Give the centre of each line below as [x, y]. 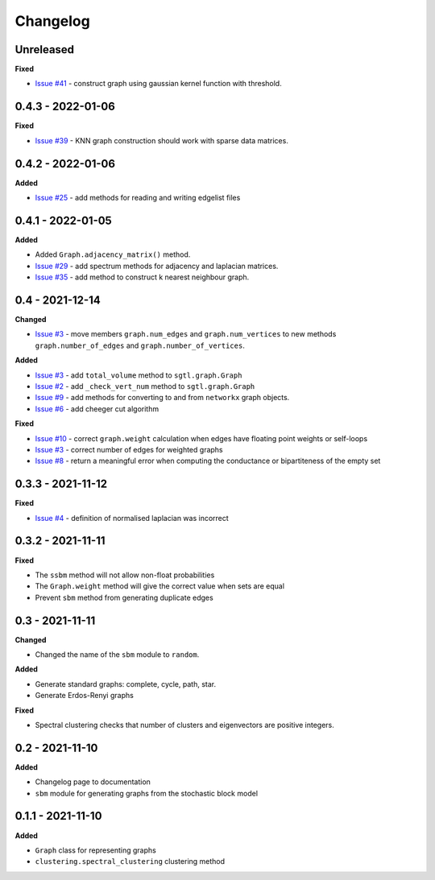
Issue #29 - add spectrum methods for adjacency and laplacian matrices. [157, 266]
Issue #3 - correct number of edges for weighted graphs [129, 449]
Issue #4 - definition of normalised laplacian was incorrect [132, 518]
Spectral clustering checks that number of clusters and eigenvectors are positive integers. [184, 725]
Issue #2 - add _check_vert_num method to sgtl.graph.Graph [145, 386]
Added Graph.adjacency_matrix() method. [113, 254]
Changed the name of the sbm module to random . [117, 655]
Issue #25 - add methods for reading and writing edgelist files [138, 198]
